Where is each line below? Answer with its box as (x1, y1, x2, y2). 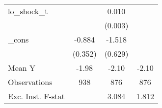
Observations (8, 76, 53, 87)
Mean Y (8, 62, 36, 73)
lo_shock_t (8, 5, 48, 17)
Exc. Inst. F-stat (8, 90, 65, 102)
